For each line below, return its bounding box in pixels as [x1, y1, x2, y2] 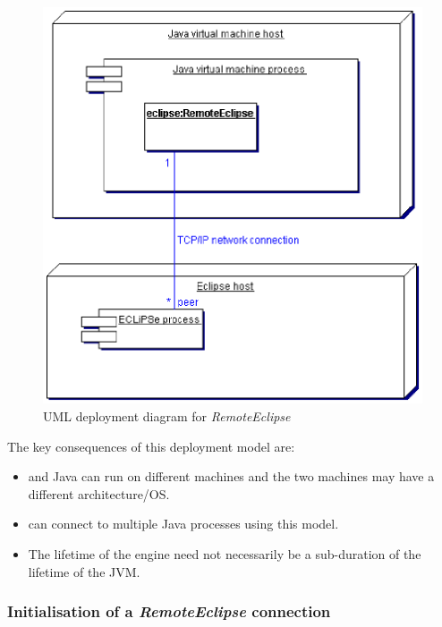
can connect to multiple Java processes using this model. [28, 514, 339, 533]
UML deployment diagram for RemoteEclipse [43, 406, 291, 425]
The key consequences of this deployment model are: [7, 436, 295, 455]
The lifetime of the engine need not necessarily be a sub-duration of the [28, 544, 421, 563]
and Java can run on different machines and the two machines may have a [28, 467, 435, 486]
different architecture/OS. [28, 484, 170, 503]
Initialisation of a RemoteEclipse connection [7, 600, 331, 623]
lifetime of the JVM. [28, 562, 140, 580]
